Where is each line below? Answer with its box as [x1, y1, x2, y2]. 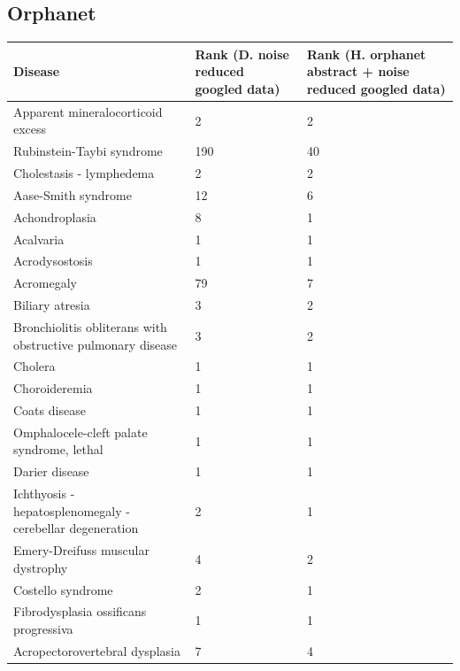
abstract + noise [306, 62, 410, 81]
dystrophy [13, 558, 68, 576]
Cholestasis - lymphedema [13, 164, 155, 182]
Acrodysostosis [13, 251, 93, 270]
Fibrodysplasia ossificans [13, 602, 147, 621]
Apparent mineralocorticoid [13, 102, 163, 120]
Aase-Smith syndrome [13, 185, 132, 204]
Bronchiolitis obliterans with [13, 317, 167, 335]
